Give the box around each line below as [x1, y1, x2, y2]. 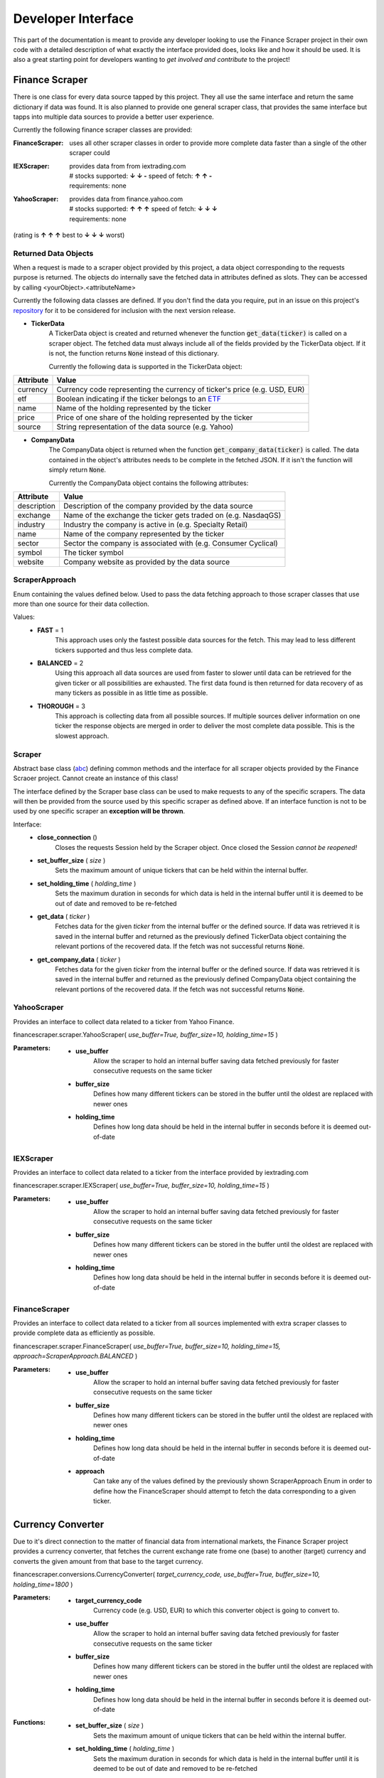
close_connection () [37, 833, 97, 842]
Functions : [13, 1718, 46, 1727]
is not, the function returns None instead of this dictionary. [48, 349, 220, 358]
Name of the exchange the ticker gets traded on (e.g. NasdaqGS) [63, 510, 282, 520]
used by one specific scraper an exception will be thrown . [13, 807, 185, 816]
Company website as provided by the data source [63, 557, 230, 567]
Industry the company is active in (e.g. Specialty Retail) [63, 519, 248, 529]
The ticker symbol [63, 548, 124, 558]
